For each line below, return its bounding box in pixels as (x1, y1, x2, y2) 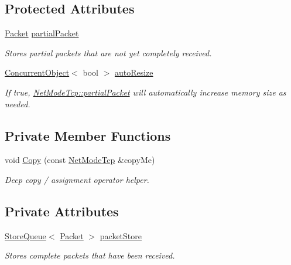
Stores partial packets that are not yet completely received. (5, 46, 212, 59)
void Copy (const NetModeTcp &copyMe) (5, 154, 155, 166)
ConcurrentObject (5, 66, 70, 79)
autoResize (114, 66, 153, 79)
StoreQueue (5, 229, 46, 242)
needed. (5, 97, 30, 110)
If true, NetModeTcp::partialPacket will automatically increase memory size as (5, 86, 286, 98)
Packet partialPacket (5, 27, 79, 39)
